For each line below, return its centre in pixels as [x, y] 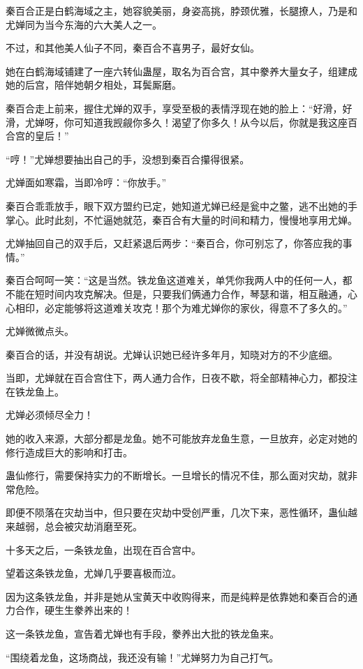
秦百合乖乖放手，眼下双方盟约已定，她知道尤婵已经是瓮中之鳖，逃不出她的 [177, 205]
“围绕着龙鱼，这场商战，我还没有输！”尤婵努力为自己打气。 [142, 657]
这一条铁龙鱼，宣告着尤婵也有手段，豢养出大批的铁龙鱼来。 [142, 633]
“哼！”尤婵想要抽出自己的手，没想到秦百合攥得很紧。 [128, 159]
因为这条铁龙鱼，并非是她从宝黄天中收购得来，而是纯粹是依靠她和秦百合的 [177, 596]
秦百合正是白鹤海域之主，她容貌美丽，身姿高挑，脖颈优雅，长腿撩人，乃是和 [181, 10]
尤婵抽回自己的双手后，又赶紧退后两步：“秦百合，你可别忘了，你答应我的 [174, 243]
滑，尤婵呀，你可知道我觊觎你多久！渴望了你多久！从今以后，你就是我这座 [177, 122]
